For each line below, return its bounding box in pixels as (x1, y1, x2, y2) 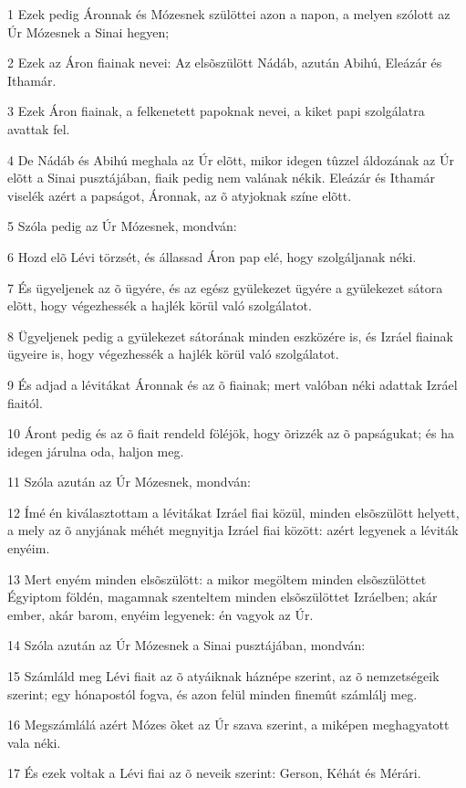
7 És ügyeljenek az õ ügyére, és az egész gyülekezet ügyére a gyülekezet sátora (7, 278, 443, 297)
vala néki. (7, 732, 61, 751)
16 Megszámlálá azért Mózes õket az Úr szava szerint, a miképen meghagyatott (7, 715, 450, 734)
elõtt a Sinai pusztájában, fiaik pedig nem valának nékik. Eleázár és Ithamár (7, 168, 436, 187)
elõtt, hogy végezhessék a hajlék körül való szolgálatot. (7, 296, 312, 315)
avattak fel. (7, 119, 70, 138)
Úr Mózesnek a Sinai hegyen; (7, 22, 170, 41)
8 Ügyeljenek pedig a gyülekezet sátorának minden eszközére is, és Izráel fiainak (7, 326, 453, 345)
